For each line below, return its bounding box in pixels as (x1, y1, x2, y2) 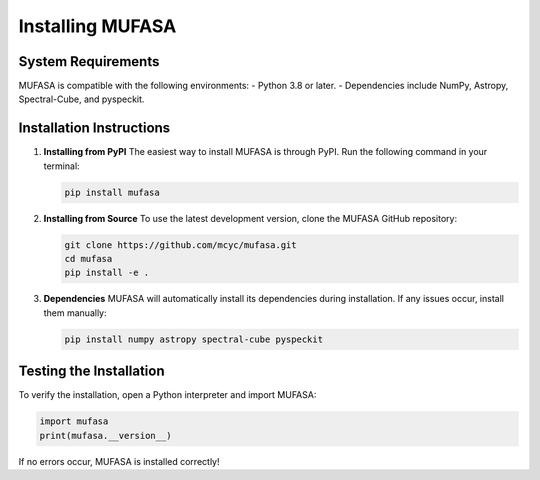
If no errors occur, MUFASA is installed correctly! (18, 455, 220, 467)
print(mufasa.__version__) (39, 430, 172, 441)
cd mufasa (64, 253, 113, 265)
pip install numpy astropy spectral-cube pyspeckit (64, 333, 324, 345)
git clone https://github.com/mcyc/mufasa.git (64, 239, 297, 250)
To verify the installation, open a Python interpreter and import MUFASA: (18, 389, 317, 401)
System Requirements (18, 53, 160, 70)
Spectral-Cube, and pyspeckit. (18, 93, 145, 105)
